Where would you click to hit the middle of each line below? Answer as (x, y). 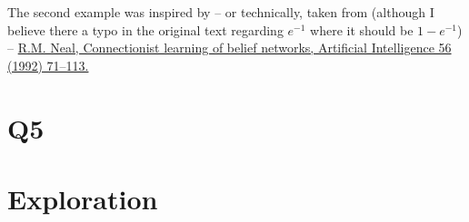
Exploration (83, 198)
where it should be (362, 29)
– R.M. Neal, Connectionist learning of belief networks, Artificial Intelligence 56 (230, 48)
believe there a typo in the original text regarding (145, 29)
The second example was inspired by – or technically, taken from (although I (221, 12)
